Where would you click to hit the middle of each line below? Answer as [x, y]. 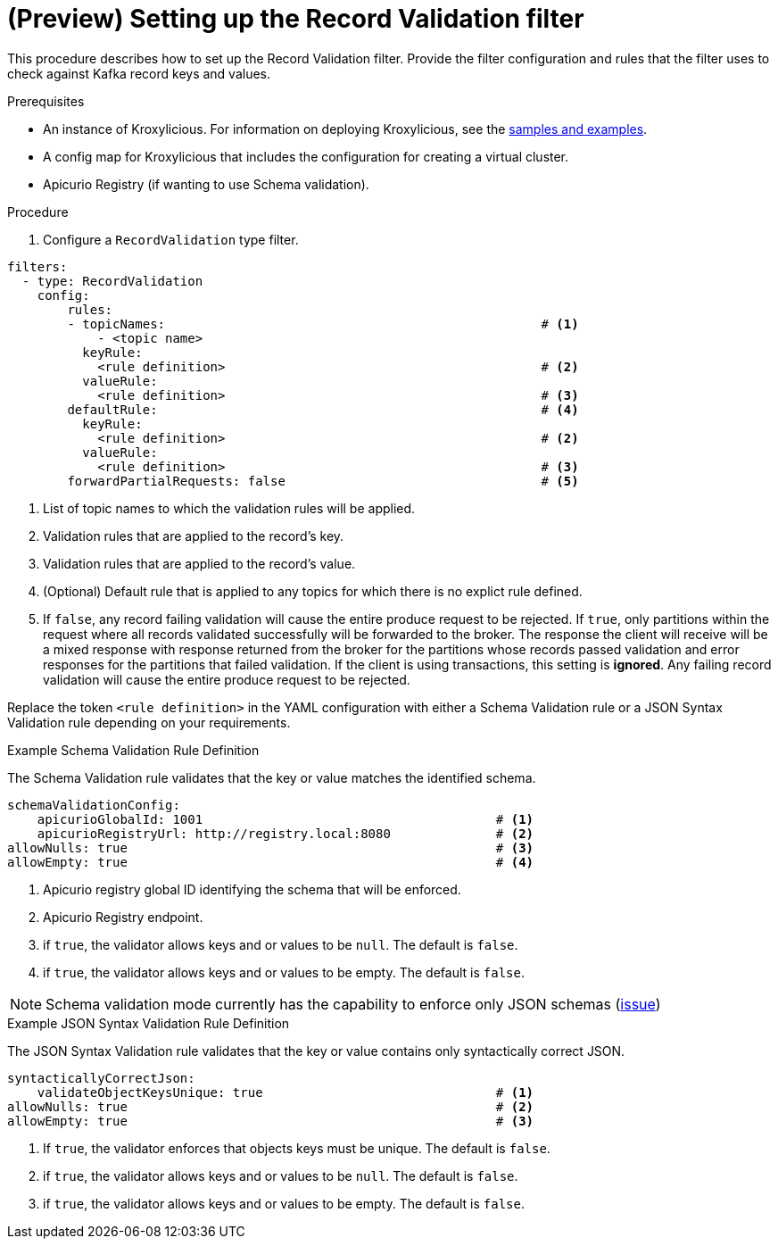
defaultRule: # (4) [323, 409]
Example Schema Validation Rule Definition [133, 750]
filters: [37, 266]
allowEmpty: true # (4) [271, 862]
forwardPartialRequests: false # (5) [323, 481]
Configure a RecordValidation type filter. [171, 239]
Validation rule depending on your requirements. [149, 722]
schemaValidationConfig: [94, 805]
